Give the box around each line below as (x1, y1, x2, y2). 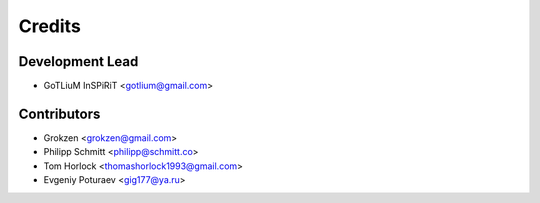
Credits (18, 15, 82, 37)
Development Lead (18, 53, 139, 70)
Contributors (18, 105, 101, 122)
